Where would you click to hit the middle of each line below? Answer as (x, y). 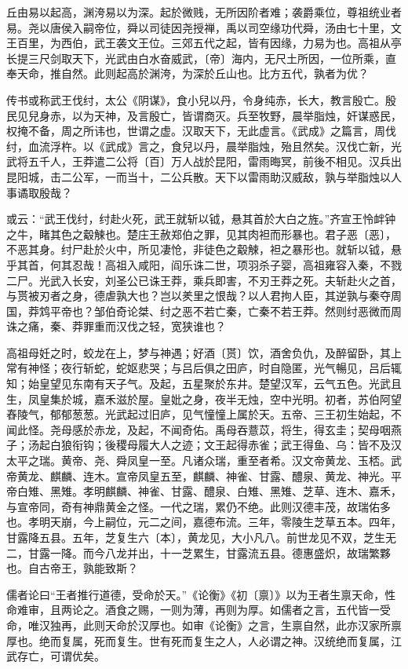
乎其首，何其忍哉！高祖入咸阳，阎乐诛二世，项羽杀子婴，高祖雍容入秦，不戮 (204, 264)
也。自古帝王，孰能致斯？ (72, 568)
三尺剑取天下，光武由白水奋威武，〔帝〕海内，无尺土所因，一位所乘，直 (212, 58)
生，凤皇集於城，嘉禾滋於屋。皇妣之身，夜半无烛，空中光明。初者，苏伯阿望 (204, 398)
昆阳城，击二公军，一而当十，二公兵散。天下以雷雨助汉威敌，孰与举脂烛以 (199, 176)
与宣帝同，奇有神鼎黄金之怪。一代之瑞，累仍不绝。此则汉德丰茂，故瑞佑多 (199, 506)
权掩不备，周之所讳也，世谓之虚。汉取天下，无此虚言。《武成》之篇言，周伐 (201, 131)
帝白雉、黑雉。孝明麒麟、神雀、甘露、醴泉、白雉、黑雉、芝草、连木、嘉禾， (204, 491)
